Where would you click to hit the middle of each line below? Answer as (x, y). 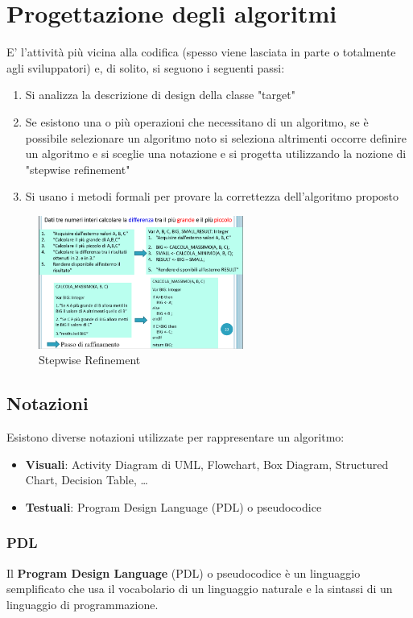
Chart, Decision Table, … (87, 480)
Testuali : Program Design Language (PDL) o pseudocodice (173, 506)
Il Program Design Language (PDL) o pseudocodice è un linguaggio (184, 572)
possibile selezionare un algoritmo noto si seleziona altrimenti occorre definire (216, 137)
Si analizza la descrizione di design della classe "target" (160, 95)
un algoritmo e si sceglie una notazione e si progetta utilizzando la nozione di (216, 153)
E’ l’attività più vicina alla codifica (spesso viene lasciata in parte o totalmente (201, 52)
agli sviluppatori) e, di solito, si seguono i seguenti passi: (146, 67)
